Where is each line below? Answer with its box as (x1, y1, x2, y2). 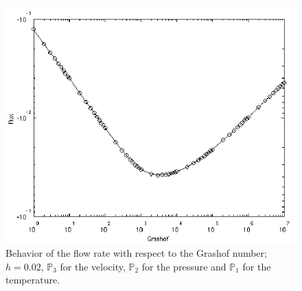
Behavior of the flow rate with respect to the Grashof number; (5, 246, 267, 260)
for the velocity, (60, 259, 126, 273)
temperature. (5, 273, 60, 287)
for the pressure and (141, 259, 226, 273)
